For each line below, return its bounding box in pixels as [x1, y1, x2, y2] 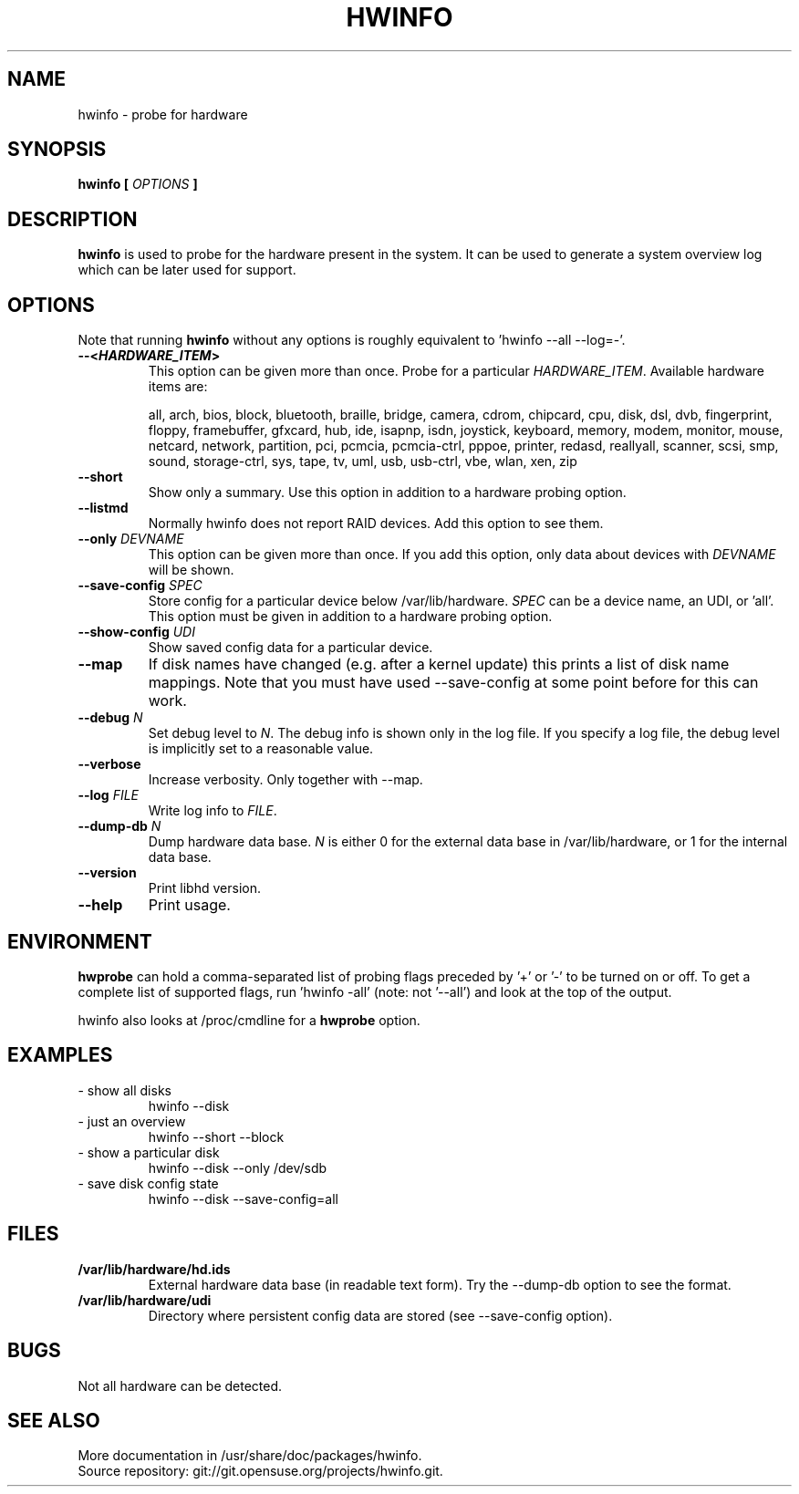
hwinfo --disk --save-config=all [148, 1190, 338, 1207]
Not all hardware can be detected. [78, 1377, 283, 1394]
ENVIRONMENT [7, 929, 152, 953]
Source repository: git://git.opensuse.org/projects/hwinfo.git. [78, 1463, 443, 1479]
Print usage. [148, 896, 231, 915]
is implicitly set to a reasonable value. [148, 741, 374, 757]
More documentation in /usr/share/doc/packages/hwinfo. [78, 1447, 422, 1464]
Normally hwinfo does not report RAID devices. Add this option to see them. [148, 515, 604, 532]
